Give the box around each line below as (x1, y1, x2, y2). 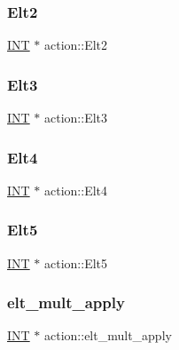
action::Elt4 (44, 180, 107, 199)
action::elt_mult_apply (44, 326, 172, 345)
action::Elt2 (44, 36, 107, 54)
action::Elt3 (44, 108, 107, 127)
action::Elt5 (44, 253, 107, 272)
